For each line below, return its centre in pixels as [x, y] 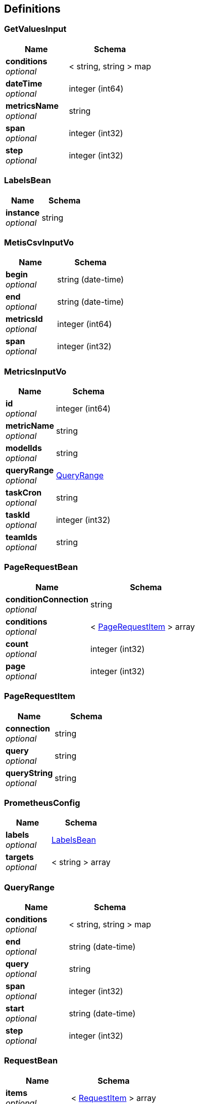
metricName [30, 426]
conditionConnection [47, 599]
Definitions [32, 9]
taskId [18, 515]
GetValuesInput [35, 29]
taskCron [24, 493]
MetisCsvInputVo [39, 242]
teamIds [21, 537]
